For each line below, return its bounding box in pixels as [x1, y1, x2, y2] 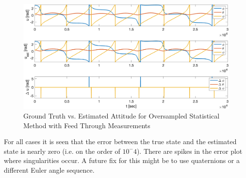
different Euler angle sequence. [4, 164, 95, 175]
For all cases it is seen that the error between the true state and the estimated [4, 136, 237, 147]
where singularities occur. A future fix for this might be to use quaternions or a [4, 155, 240, 165]
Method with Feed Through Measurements [23, 120, 150, 130]
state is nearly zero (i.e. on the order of [4, 146, 120, 156]
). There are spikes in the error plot [136, 146, 243, 156]
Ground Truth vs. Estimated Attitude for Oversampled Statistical [23, 110, 220, 120]
